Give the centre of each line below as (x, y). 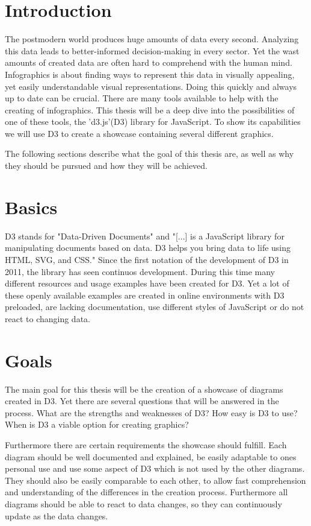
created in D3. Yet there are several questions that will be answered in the (142, 401)
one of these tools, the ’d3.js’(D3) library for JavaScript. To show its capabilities (153, 122)
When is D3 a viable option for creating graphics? (97, 424)
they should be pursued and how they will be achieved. (106, 166)
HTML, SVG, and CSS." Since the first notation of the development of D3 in (147, 259)
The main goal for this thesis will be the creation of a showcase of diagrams (144, 389)
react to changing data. (48, 318)
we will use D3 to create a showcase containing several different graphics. (139, 133)
